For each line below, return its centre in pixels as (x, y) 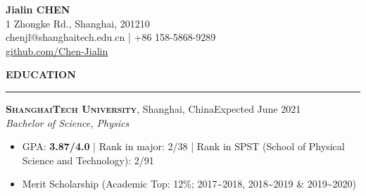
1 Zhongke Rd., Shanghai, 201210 (78, 23)
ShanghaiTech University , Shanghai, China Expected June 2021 (153, 108)
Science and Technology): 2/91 (88, 160)
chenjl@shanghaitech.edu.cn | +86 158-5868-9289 (111, 37)
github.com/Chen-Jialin (57, 50)
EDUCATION (41, 74)
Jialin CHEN (38, 9)
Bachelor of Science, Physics (68, 122)
